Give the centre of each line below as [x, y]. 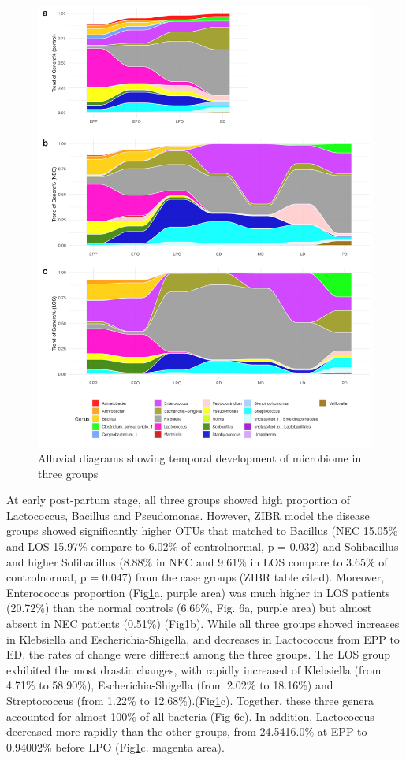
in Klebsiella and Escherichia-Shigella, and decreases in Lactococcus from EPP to [203, 638]
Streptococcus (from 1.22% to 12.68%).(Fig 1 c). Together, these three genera [190, 700]
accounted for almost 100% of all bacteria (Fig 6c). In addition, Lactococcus [190, 716]
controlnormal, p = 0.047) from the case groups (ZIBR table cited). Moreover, [196, 577]
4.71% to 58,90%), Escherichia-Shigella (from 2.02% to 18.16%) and [170, 685]
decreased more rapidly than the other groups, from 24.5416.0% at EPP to [187, 731]
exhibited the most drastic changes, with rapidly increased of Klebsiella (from [194, 669]
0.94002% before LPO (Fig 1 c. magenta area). [115, 746]
